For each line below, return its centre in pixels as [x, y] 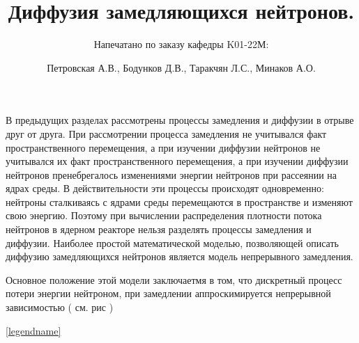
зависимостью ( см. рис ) [60, 307]
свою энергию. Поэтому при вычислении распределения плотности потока [164, 215]
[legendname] [33, 330]
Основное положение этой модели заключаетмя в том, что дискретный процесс [174, 279]
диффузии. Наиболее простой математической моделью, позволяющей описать [172, 242]
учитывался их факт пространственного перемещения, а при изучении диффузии [177, 161]
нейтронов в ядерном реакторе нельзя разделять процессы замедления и [159, 229]
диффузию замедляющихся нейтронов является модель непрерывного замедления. [179, 256]
